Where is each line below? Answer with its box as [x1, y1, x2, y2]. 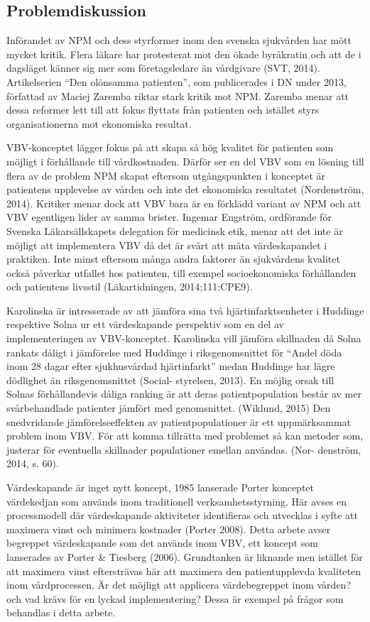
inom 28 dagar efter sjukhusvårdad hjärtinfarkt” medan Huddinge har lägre [6, 359, 335, 373]
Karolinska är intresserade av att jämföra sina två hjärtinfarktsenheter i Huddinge [6, 302, 364, 317]
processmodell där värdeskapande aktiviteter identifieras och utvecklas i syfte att [6, 508, 358, 523]
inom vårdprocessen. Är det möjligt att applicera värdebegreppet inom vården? [6, 577, 351, 592]
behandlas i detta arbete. [6, 605, 116, 620]
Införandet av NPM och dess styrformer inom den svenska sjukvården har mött [6, 33, 352, 48]
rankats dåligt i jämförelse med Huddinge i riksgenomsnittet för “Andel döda [6, 344, 342, 359]
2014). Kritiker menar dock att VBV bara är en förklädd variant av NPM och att [6, 195, 361, 210]
